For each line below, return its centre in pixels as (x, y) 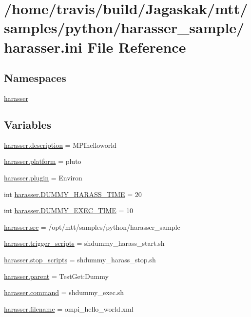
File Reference (137, 47)
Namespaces (35, 78)
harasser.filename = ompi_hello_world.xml (69, 308)
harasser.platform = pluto (43, 161)
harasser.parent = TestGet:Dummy (56, 276)
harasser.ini (43, 47)
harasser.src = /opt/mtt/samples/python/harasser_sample (92, 227)
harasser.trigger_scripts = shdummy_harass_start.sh (84, 243)
